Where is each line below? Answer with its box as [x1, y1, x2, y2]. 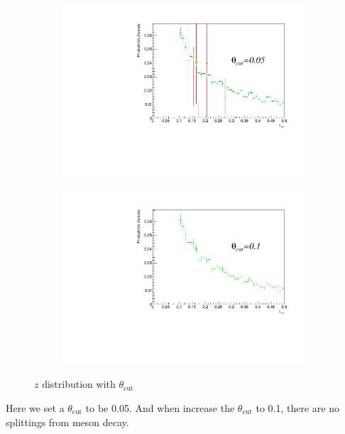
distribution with [42, 376, 116, 391]
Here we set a [6, 401, 65, 415]
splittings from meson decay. [6, 414, 129, 429]
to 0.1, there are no [256, 401, 339, 415]
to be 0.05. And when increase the [85, 401, 235, 415]
